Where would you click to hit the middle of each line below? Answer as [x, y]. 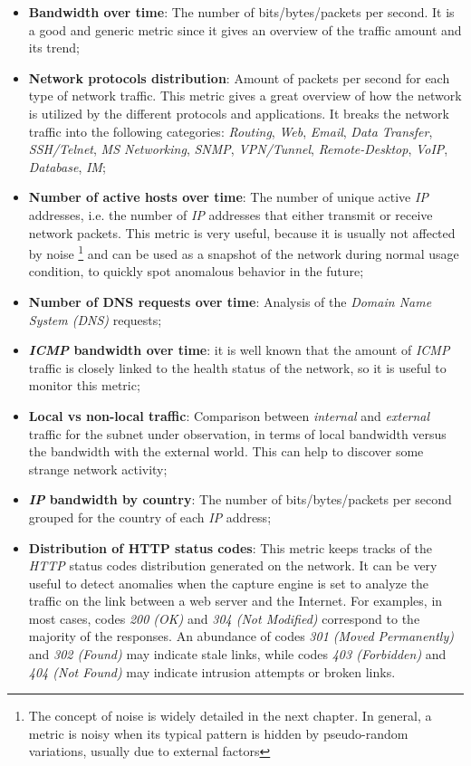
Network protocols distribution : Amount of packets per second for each [239, 77]
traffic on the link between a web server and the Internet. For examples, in [235, 601]
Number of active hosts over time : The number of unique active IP [228, 197]
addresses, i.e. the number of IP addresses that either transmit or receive [231, 214]
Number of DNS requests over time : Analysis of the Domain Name [230, 301]
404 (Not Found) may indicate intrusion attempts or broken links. [212, 671]
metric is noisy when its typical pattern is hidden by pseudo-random [218, 733]
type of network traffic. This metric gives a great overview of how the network [245, 96]
